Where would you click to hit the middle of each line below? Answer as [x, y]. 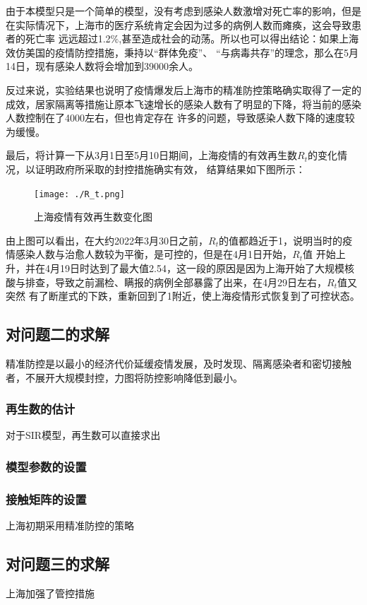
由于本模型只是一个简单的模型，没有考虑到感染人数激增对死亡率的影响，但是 [183, 11]
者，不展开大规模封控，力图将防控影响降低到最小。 [124, 377]
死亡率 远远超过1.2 [68, 39]
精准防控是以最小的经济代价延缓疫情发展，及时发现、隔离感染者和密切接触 [179, 363]
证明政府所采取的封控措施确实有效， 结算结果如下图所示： [170, 169]
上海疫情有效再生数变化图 [93, 217]
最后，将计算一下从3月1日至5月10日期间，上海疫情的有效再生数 [151, 155]
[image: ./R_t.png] [79, 194]
